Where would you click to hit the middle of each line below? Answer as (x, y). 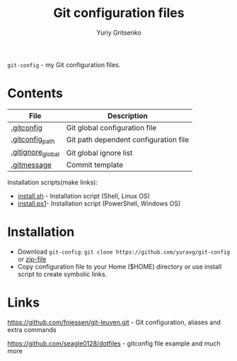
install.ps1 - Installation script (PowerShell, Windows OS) (99, 203)
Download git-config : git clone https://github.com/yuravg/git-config (123, 251)
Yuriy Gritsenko (119, 32)
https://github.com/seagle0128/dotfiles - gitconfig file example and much (114, 343)
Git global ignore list (99, 153)
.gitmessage (31, 165)
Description (128, 116)
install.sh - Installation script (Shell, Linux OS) (84, 196)
